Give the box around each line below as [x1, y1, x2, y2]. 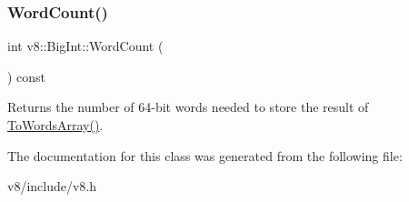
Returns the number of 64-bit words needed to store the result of [7, 97, 369, 116]
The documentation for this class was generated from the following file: [7, 146, 403, 165]
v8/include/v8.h [7, 177, 97, 196]
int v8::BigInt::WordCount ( [7, 36, 164, 56]
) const [7, 66, 46, 86]
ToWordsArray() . [7, 116, 104, 134]
